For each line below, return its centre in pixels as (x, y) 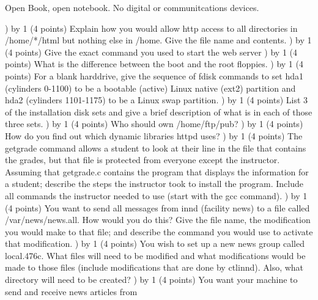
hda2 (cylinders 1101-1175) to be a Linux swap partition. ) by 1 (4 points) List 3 (157, 100)
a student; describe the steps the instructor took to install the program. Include (154, 184)
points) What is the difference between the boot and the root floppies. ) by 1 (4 (154, 64)
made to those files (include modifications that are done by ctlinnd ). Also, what (154, 267)
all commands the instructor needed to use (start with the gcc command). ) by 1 (156, 195)
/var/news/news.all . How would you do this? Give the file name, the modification (158, 220)
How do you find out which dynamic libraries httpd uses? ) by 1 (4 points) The (154, 135)
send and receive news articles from (71, 291)
